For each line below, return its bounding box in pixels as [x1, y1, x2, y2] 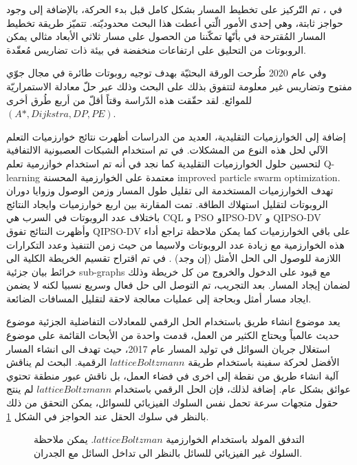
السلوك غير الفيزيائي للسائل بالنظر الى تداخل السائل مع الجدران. [34, 445, 303, 459]
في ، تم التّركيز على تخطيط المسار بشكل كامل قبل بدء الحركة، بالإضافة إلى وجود [6, 2, 343, 16]
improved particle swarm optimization [177, 169, 338, 184]
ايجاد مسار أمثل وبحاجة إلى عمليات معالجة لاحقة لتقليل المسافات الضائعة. [6, 291, 312, 305]
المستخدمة [211, 183, 256, 198]
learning [6, 169, 41, 184]
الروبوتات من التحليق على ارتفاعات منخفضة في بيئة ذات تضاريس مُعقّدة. [6, 42, 306, 56]
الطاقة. [195, 196, 225, 211]
